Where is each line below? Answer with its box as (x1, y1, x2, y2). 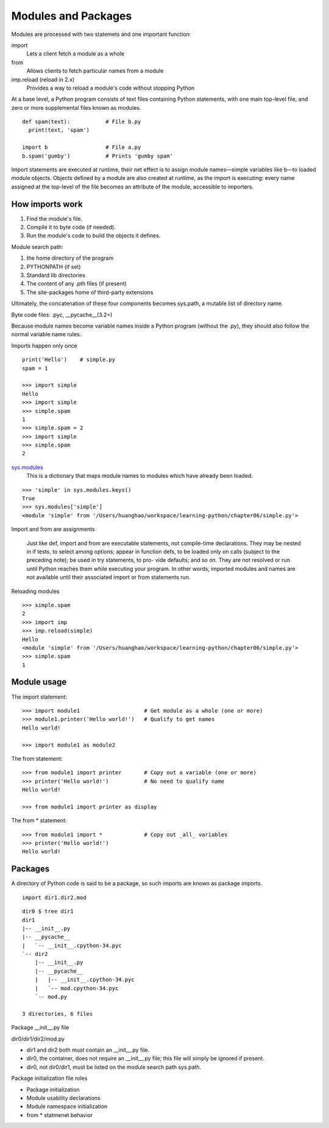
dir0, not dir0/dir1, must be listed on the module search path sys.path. (26, 1063, 202, 1071)
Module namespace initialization (26, 1103, 108, 1110)
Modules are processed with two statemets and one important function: (11, 31, 191, 38)
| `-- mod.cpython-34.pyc (34, 985, 119, 991)
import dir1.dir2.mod (22, 894, 87, 901)
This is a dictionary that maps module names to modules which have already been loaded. (26, 472, 253, 480)
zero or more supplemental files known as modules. (11, 104, 141, 111)
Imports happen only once (11, 342, 77, 349)
